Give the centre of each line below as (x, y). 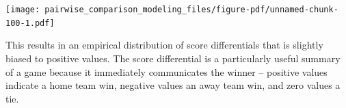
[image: (23, 10)
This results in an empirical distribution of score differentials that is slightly (164, 45)
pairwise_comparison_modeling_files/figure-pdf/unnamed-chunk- (191, 10)
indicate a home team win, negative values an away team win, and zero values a (173, 85)
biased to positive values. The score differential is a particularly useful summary (173, 58)
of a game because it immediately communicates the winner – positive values (167, 71)
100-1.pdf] (30, 23)
